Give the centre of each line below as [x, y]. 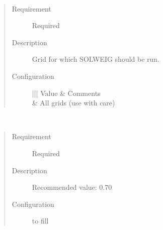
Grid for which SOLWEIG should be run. [96, 59]
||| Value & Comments [66, 93]
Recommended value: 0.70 [72, 187]
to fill [40, 221]
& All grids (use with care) [73, 103]
